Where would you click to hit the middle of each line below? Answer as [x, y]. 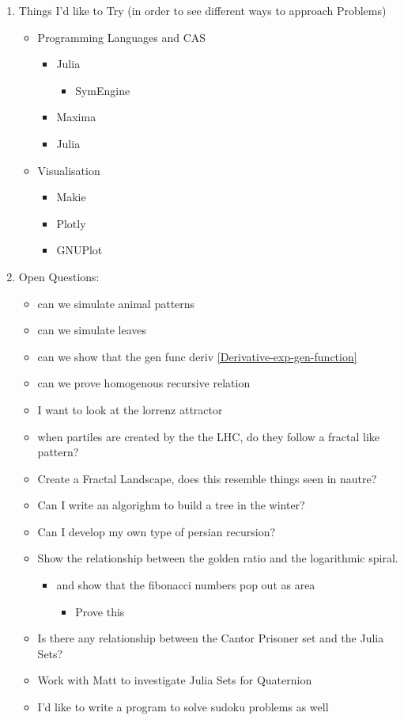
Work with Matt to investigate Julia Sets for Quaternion [175, 680]
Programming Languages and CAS [122, 37]
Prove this [100, 611]
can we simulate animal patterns [116, 303]
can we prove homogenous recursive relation [144, 383]
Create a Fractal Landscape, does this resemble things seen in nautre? [207, 478]
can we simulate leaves [92, 330]
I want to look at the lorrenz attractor [130, 409]
